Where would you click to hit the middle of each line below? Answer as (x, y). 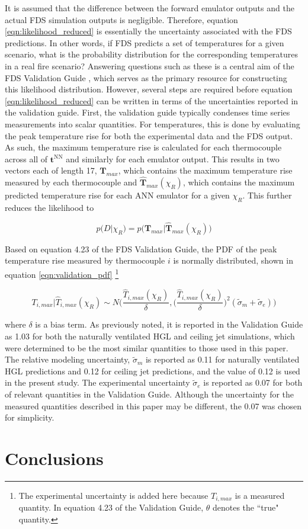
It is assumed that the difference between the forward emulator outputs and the (150, 8)
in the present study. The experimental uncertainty (97, 382)
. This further (267, 195)
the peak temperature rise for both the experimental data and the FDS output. (149, 135)
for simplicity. (30, 417)
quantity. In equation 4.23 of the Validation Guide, (111, 507)
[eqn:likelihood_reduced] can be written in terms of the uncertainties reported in (152, 100)
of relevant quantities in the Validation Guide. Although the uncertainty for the (150, 394)
